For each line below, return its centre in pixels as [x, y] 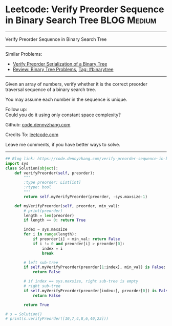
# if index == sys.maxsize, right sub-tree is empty [81, 281]
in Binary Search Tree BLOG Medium [81, 20]
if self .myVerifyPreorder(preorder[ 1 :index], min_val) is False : [95, 267]
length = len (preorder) [49, 215]
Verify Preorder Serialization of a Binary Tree [60, 64]
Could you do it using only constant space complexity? [63, 115]
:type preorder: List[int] [52, 183]
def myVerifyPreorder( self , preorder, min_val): [67, 206]
